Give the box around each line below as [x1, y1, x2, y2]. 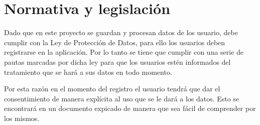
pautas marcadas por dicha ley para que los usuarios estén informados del [4, 56, 231, 67]
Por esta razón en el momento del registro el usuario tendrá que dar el [4, 83, 220, 94]
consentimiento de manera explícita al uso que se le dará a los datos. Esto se [4, 93, 239, 103]
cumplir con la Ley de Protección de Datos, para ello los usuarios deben [4, 37, 225, 47]
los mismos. [4, 112, 40, 123]
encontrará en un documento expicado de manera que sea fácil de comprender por [4, 103, 256, 113]
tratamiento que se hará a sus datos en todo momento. [4, 66, 172, 77]
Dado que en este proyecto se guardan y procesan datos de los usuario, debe [4, 27, 238, 38]
